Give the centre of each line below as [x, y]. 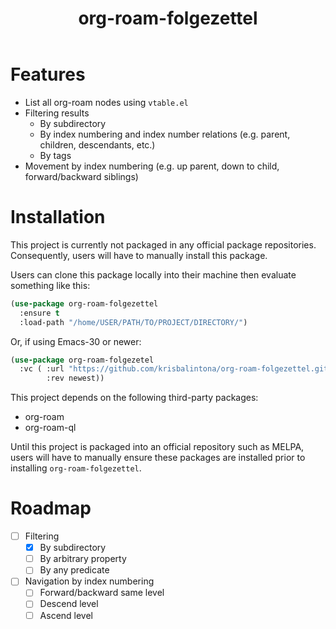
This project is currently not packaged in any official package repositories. [163, 244]
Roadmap [51, 508]
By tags [55, 155]
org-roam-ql [50, 428]
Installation [58, 217]
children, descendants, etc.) [97, 144]
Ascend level [66, 615]
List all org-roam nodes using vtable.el [106, 102]
